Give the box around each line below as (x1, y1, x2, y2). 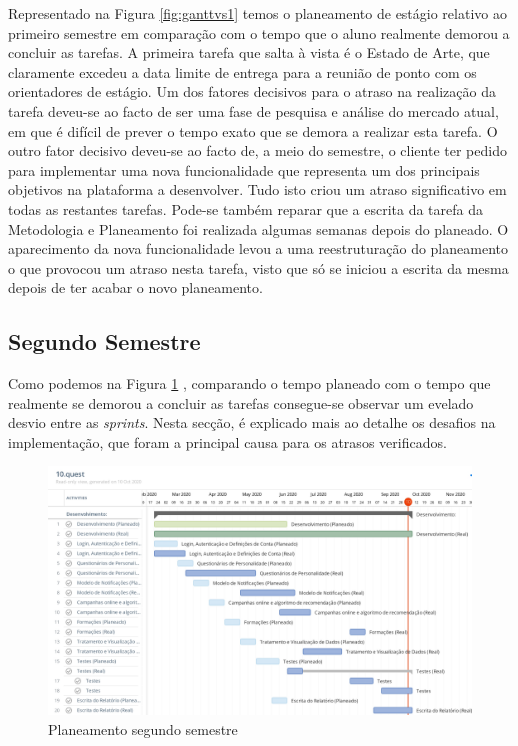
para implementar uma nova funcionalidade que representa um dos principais (8, 159, 480, 180)
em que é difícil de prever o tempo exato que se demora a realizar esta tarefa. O (8, 120, 498, 141)
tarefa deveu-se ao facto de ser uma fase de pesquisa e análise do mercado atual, (8, 100, 499, 121)
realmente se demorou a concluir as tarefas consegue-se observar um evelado (8, 392, 474, 413)
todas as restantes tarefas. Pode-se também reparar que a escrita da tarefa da (8, 198, 484, 219)
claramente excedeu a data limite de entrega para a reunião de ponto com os (8, 61, 477, 82)
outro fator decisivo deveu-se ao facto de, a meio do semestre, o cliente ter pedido (8, 140, 507, 161)
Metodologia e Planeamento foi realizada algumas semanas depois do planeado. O (8, 218, 509, 239)
